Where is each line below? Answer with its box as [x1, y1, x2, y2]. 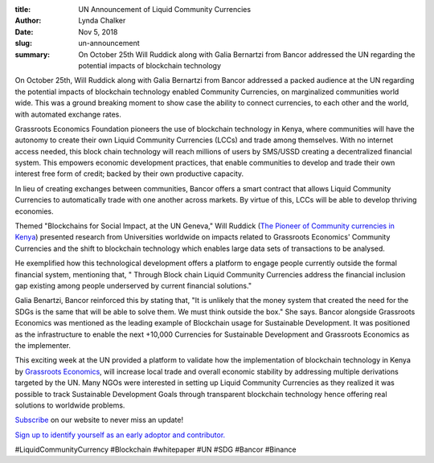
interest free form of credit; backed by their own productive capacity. [14, 169, 244, 178]
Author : [14, 16, 42, 26]
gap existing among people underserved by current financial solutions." [14, 281, 252, 290]
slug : [14, 39, 32, 48]
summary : [14, 49, 51, 59]
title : [14, 5, 31, 14]
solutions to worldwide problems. [14, 400, 125, 410]
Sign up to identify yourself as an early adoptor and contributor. [14, 430, 226, 440]
